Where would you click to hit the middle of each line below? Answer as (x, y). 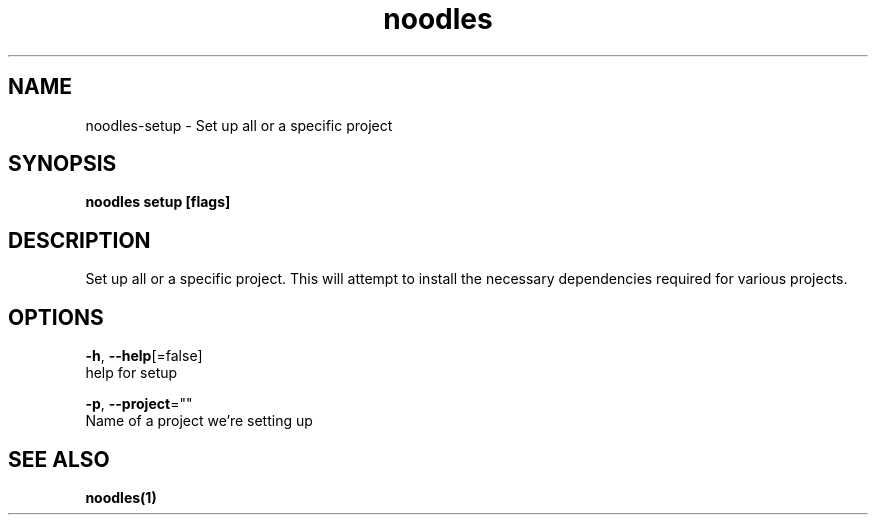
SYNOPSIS (62, 164)
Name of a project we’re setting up (199, 421)
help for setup (131, 373)
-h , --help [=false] (144, 356)
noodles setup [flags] (158, 202)
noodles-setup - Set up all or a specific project (239, 125)
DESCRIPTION (79, 240)
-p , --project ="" (139, 404)
